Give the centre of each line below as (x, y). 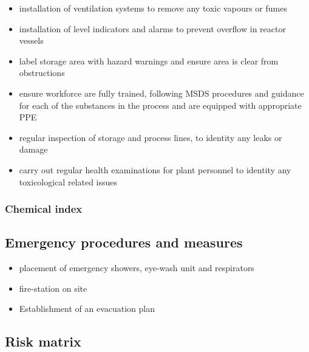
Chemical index (44, 209)
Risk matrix (43, 341)
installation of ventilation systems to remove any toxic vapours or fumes (153, 8)
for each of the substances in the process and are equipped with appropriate (160, 105)
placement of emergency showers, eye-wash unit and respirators (137, 268)
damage (33, 149)
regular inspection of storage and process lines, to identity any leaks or (151, 137)
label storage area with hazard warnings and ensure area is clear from (149, 60)
